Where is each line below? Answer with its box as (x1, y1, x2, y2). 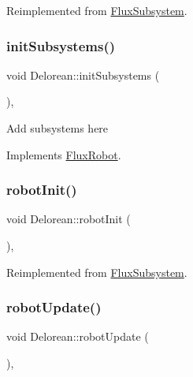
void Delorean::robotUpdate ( (6, 328, 149, 345)
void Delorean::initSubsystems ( (6, 66, 160, 83)
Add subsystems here (6, 120, 109, 136)
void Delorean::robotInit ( (6, 211, 131, 227)
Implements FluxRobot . (6, 146, 121, 162)
